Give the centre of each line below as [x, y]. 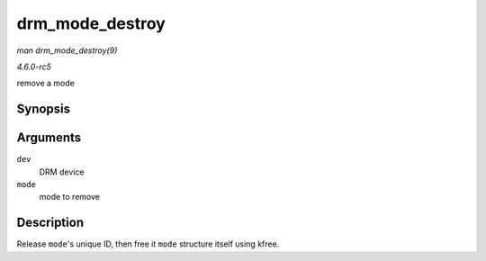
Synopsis [44, 109]
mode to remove [70, 197]
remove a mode [46, 83]
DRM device [62, 172]
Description [50, 223]
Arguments [49, 138]
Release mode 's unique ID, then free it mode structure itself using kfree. [148, 244]
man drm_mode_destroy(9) [67, 50]
